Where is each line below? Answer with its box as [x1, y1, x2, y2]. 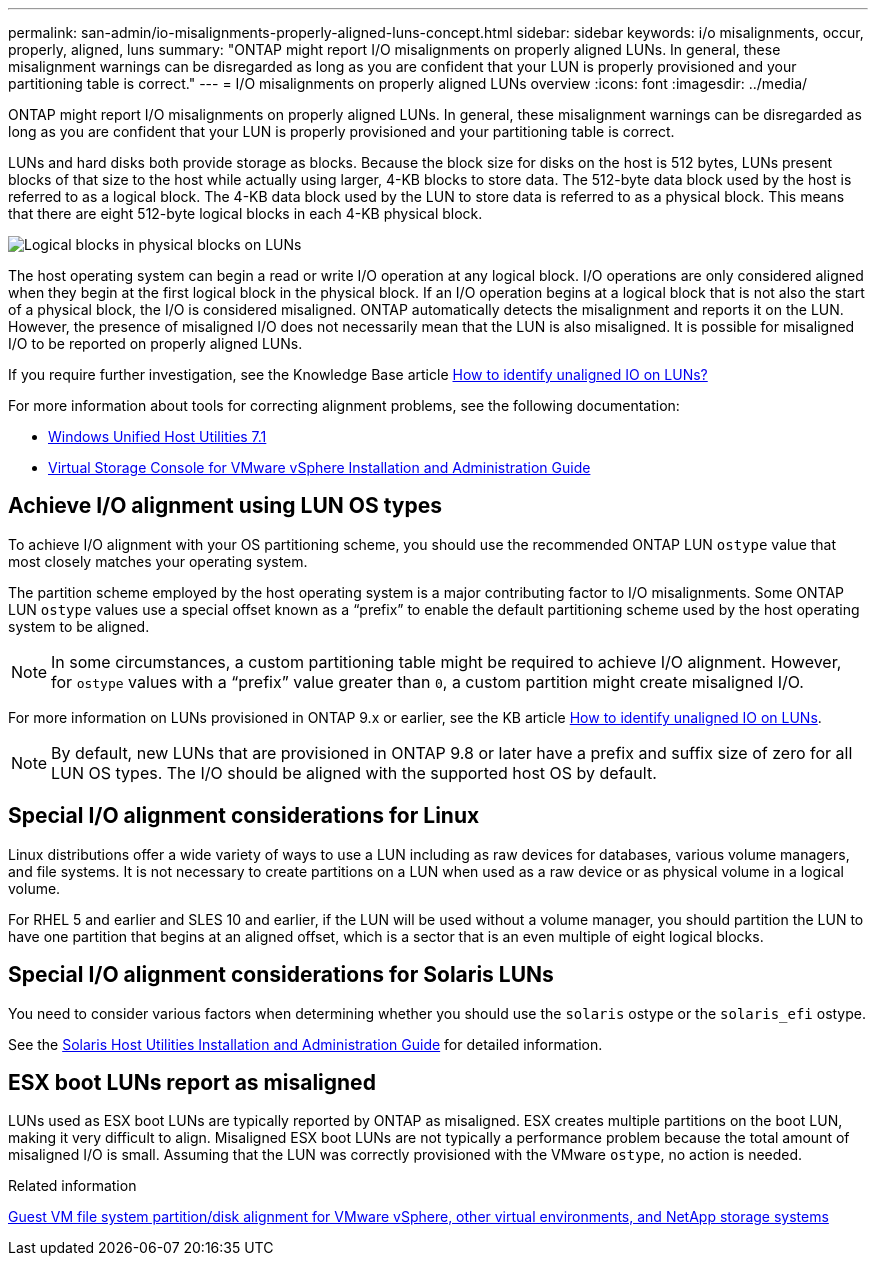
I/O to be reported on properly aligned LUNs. [8, 335, 303, 352]
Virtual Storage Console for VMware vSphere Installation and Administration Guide [48, 459, 591, 476]
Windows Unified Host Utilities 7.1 [48, 428, 267, 445]
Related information [8, 1177, 137, 1195]
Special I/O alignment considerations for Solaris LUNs [8, 962, 554, 988]
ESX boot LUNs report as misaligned [8, 1069, 376, 1095]
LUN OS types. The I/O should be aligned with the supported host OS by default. [51, 762, 657, 783]
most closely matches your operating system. [8, 552, 308, 570]
